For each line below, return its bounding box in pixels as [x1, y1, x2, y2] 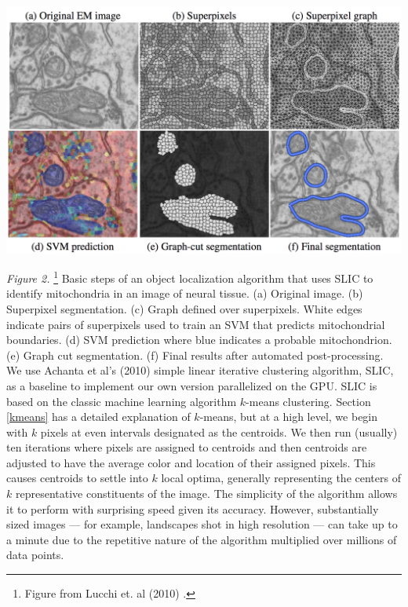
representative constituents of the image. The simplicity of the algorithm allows [15, 485, 398, 502]
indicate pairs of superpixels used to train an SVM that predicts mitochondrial [6, 316, 385, 332]
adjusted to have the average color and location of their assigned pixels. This [6, 454, 376, 470]
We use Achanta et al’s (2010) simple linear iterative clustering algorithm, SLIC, [6, 362, 394, 378]
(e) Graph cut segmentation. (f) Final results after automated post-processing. [6, 346, 384, 363]
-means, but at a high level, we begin [199, 408, 378, 425]
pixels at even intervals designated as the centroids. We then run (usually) [40, 423, 398, 440]
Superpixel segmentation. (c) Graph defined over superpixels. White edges [6, 300, 362, 316]
